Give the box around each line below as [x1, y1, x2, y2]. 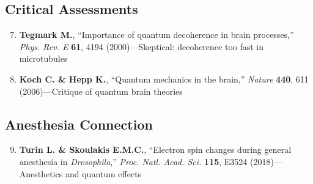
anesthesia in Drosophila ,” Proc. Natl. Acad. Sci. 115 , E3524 [19, 155, 248, 167]
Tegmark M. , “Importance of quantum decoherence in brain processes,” [19, 28, 294, 41]
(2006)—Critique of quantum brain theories [19, 84, 183, 97]
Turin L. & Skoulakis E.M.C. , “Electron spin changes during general [19, 143, 292, 156]
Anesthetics [19, 167, 63, 180]
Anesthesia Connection [5, 114, 153, 133]
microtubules [19, 52, 68, 65]
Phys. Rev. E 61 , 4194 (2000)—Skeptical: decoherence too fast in [19, 40, 264, 53]
